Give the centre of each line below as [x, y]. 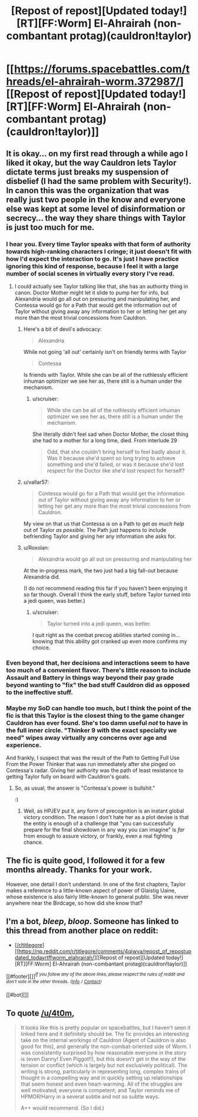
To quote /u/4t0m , [40, 1013]
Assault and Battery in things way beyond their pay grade [90, 678]
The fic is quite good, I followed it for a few [85, 861]
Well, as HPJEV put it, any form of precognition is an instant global [104, 811]
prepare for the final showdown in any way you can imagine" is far [104, 830]
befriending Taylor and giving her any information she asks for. [100, 536]
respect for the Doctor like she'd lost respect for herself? [116, 471]
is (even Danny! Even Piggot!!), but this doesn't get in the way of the [103, 1059]
